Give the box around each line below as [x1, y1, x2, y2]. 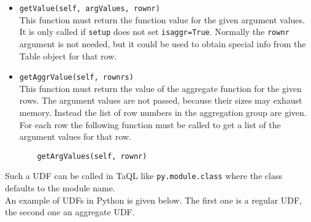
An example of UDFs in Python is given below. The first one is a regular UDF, [5, 193, 302, 206]
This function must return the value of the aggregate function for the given [19, 82, 302, 94]
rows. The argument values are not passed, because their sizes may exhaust [19, 94, 302, 107]
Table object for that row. [19, 49, 117, 62]
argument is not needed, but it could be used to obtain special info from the [19, 37, 306, 50]
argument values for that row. [19, 130, 131, 143]
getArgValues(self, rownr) [37, 151, 147, 161]
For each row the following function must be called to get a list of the [19, 118, 281, 131]
